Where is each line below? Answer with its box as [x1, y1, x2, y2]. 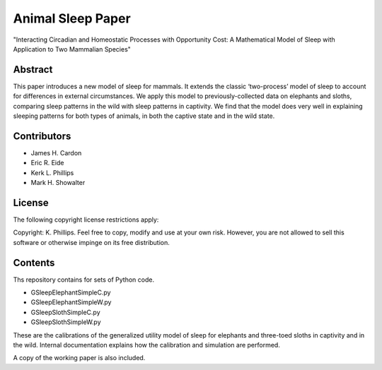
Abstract [13, 64, 53, 76]
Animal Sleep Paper [13, 11, 131, 26]
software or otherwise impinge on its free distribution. [13, 238, 170, 246]
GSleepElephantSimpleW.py [30, 298, 112, 306]
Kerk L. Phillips [30, 168, 74, 177]
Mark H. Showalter [30, 179, 86, 187]
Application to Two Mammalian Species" [13, 44, 131, 53]
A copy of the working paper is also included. [13, 354, 146, 362]
